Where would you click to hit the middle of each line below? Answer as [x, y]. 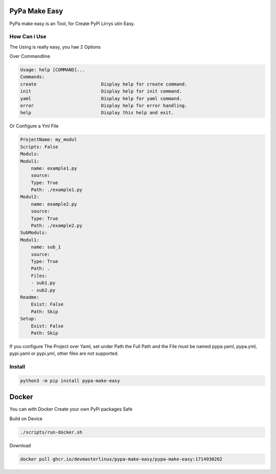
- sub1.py [43, 283]
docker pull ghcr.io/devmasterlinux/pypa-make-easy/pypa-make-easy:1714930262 [121, 459]
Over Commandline [30, 56]
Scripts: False [39, 147]
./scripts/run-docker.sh [51, 432]
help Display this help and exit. [97, 113]
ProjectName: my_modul [49, 140]
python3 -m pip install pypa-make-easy [70, 381]
